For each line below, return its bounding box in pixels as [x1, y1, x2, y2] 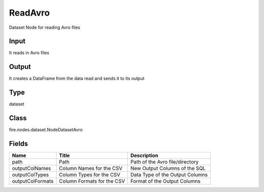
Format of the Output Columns [130, 178, 200, 185]
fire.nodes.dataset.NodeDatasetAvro [9, 127, 83, 133]
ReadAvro [9, 7, 50, 18]
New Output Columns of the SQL [130, 165, 206, 172]
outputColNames [12, 165, 51, 172]
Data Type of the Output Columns [130, 171, 208, 178]
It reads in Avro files [9, 50, 49, 56]
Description [130, 152, 158, 159]
